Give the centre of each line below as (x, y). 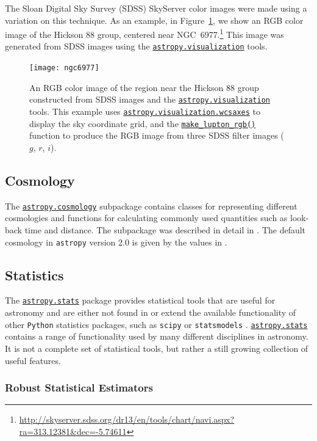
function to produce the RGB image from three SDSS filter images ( (157, 135)
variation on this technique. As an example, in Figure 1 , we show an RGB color (154, 20)
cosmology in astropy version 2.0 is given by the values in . (116, 242)
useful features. (33, 360)
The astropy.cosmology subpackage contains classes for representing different (151, 206)
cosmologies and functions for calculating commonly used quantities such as (146, 218)
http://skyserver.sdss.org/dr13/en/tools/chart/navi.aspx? (127, 419)
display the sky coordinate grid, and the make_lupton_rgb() (143, 123)
